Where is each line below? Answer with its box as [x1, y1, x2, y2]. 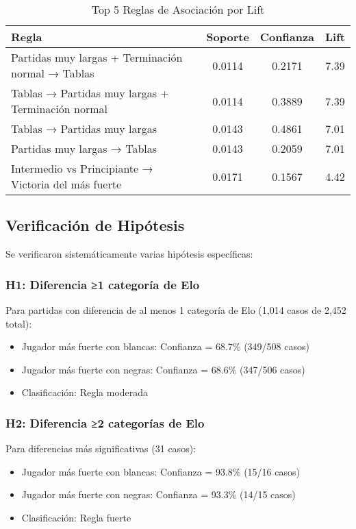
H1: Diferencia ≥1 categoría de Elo [5, 275, 200, 293]
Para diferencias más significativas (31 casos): [5, 441, 196, 456]
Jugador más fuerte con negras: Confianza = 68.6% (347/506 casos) [21, 362, 305, 376]
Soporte [206, 29, 249, 45]
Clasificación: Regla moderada [21, 385, 149, 399]
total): [5, 316, 32, 330]
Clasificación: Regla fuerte [21, 510, 131, 524]
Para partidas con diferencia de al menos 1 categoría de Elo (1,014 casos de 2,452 [5, 303, 346, 317]
